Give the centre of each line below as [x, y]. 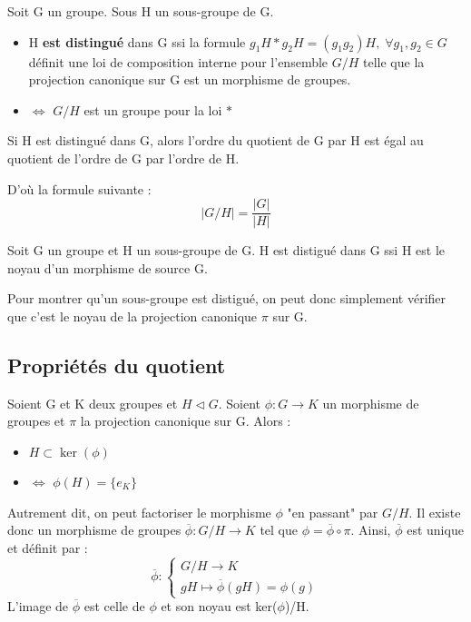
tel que [279, 530]
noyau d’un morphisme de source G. [108, 267]
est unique [435, 530]
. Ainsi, [371, 530]
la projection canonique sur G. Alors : [186, 421]
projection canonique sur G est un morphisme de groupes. [190, 79]
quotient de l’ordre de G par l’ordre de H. [123, 158]
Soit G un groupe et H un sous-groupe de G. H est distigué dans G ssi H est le [226, 250]
